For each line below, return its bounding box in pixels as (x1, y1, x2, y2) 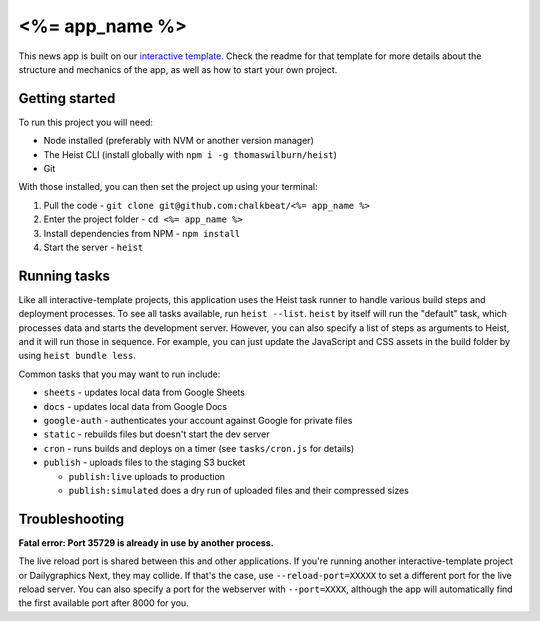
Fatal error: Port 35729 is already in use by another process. (18, 536, 274, 549)
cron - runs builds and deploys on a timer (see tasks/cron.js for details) (43, 442, 355, 454)
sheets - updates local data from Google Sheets (43, 386, 245, 399)
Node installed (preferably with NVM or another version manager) (43, 135, 314, 147)
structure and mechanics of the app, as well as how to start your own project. (18, 63, 338, 75)
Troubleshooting (18, 510, 125, 527)
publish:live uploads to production (68, 470, 225, 482)
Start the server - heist (43, 241, 144, 253)
